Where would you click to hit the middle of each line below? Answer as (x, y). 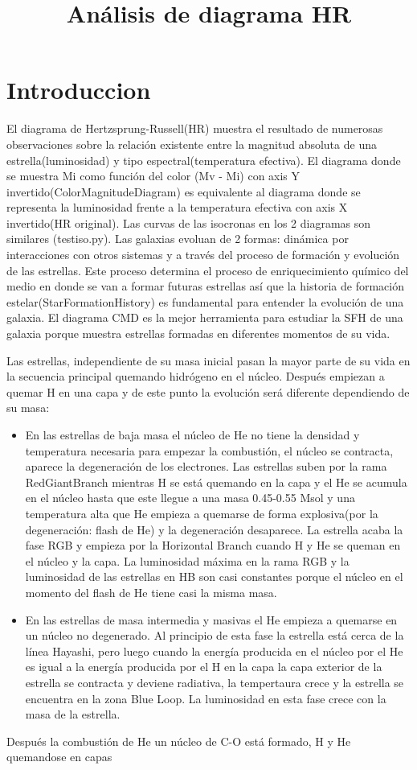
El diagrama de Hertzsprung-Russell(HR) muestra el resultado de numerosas (195, 128)
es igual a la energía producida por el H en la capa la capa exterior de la (204, 667)
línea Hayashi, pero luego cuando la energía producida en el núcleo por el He (214, 651)
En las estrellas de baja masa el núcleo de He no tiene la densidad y (192, 434)
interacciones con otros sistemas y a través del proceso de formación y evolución (203, 255)
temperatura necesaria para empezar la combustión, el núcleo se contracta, (209, 450)
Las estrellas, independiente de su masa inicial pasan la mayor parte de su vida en (208, 360)
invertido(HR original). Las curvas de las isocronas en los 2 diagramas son (189, 222)
